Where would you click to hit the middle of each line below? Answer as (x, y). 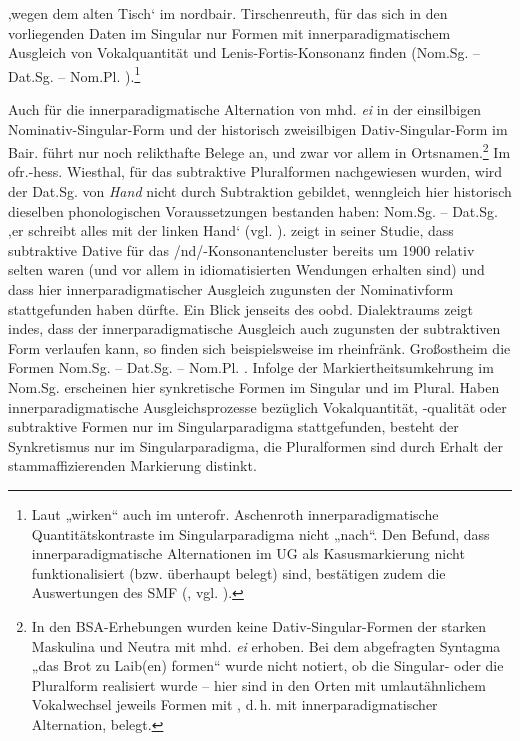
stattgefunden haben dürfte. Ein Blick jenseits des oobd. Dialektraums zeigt (241, 308)
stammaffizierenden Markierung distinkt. (132, 465)
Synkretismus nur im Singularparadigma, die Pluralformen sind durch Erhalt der (255, 445)
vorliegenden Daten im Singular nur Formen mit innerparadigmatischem (229, 32)
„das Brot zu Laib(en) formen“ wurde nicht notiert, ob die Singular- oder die (267, 665)
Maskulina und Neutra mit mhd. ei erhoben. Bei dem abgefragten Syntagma (266, 645)
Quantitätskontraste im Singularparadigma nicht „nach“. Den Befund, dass (260, 533)
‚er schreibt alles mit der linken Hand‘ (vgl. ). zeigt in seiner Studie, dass (231, 230)
